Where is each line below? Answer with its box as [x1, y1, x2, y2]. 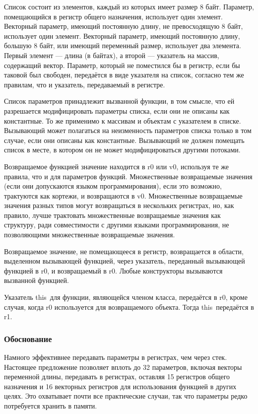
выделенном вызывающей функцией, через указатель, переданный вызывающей [4, 256, 245, 266]
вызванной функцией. [4, 275, 69, 285]
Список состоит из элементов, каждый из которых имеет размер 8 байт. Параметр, [4, 1, 254, 11]
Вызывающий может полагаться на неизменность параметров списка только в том [4, 125, 252, 136]
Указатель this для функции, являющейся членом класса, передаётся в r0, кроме [4, 292, 248, 302]
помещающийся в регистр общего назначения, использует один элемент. [4, 11, 223, 21]
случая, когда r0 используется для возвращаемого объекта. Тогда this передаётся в [4, 301, 254, 312]
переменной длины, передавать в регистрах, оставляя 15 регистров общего [4, 371, 230, 382]
